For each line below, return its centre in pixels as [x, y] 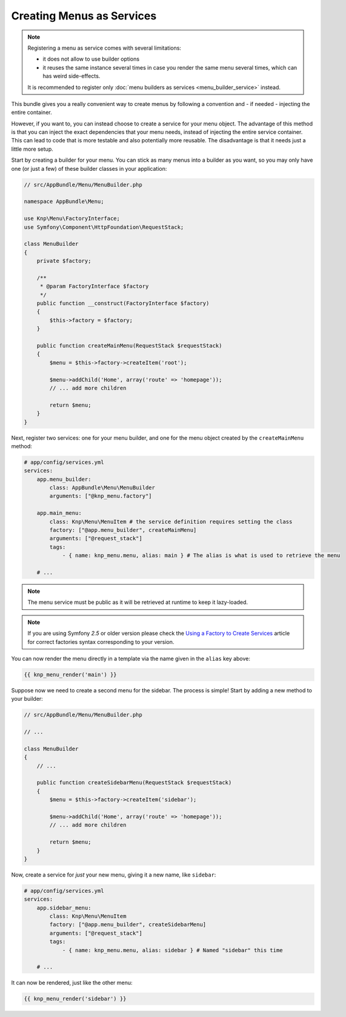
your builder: [27, 699]
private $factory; [64, 261]
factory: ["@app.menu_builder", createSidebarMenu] [128, 925]
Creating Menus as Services [84, 16]
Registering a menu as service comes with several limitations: [105, 48]
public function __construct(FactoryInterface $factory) [123, 303]
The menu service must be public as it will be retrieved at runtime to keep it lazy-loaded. [138, 602]
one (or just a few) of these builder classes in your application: [89, 168]
